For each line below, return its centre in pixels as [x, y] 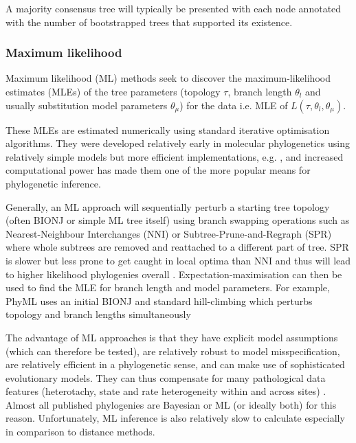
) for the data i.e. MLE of [234, 105]
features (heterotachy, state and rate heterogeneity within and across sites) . [166, 391]
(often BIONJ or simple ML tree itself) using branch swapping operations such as [178, 220]
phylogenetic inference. [53, 183]
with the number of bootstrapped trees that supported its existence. [149, 22]
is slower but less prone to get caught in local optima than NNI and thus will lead [178, 260]
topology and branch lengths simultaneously [98, 314]
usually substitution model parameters [87, 105]
